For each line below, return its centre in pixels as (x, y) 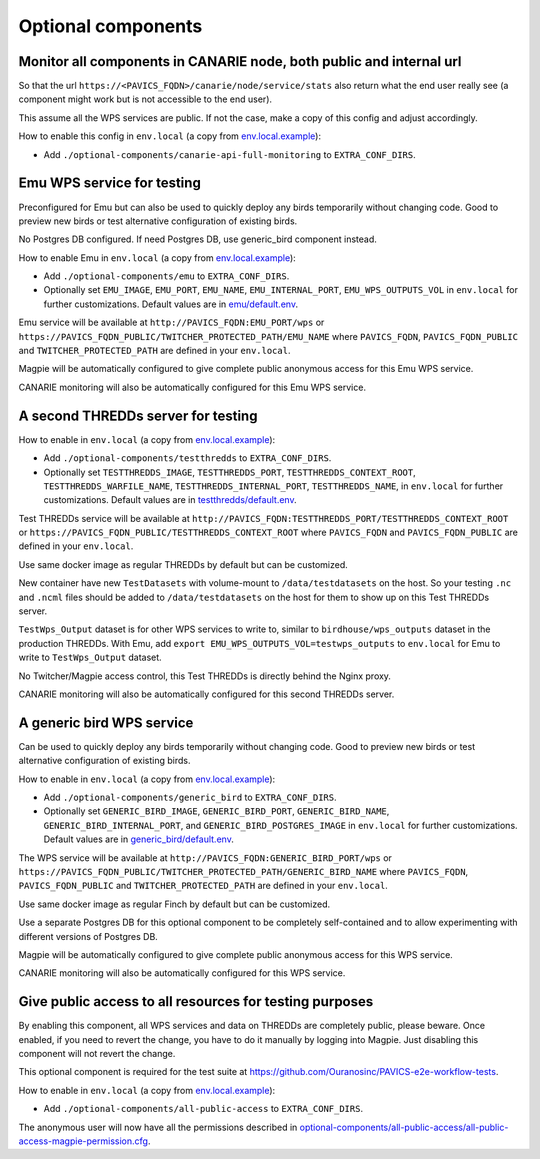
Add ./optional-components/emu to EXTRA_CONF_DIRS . (166, 276)
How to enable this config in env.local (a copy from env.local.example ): (170, 136)
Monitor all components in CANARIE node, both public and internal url (240, 61)
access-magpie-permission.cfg (83, 1141)
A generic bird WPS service (106, 722)
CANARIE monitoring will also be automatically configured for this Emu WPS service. (192, 387)
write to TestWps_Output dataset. (90, 657)
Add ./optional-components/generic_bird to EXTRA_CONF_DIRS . (190, 797)
